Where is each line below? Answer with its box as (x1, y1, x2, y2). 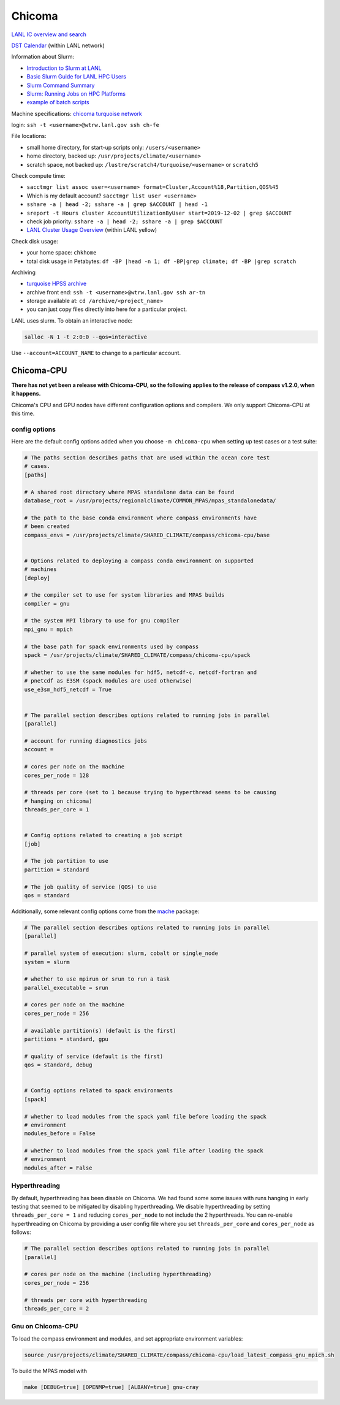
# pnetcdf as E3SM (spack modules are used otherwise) (24, 678, 192, 684)
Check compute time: (11, 172, 66, 180)
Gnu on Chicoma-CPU (11, 1322, 78, 1331)
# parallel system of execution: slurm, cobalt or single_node (24, 950, 219, 957)
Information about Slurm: (11, 53, 75, 61)
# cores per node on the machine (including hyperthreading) (24, 1271, 212, 1278)
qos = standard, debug (24, 1062, 93, 1068)
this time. (11, 410, 35, 417)
